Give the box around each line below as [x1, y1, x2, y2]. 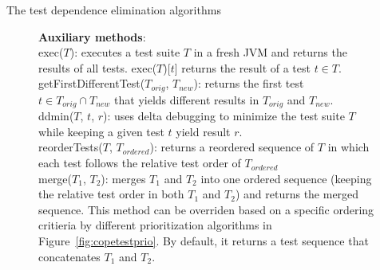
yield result [176, 123, 231, 139]
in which [327, 139, 370, 155]
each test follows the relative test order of [38, 155, 241, 171]
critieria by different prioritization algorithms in [38, 217, 272, 233]
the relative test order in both [38, 186, 184, 202]
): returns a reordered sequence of [149, 139, 315, 155]
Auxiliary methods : [38, 28, 146, 45]
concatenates [38, 248, 101, 264]
